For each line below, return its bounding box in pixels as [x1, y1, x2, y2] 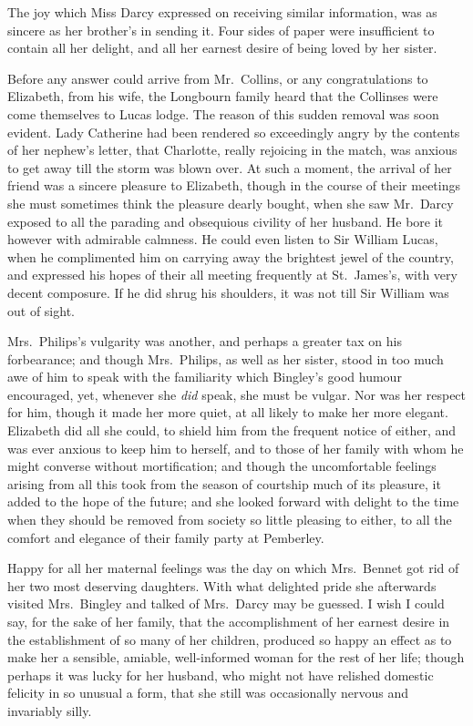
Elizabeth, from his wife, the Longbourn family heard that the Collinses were [7, 87, 438, 106]
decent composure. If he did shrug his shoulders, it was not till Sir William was [7, 282, 449, 302]
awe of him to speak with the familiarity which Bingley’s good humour [7, 367, 402, 386]
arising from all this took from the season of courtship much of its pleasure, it [7, 474, 441, 493]
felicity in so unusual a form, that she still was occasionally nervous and [7, 683, 409, 702]
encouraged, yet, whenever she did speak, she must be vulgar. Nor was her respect [7, 384, 467, 404]
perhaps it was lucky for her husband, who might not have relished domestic [7, 665, 434, 684]
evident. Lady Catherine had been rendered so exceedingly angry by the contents [7, 122, 460, 141]
